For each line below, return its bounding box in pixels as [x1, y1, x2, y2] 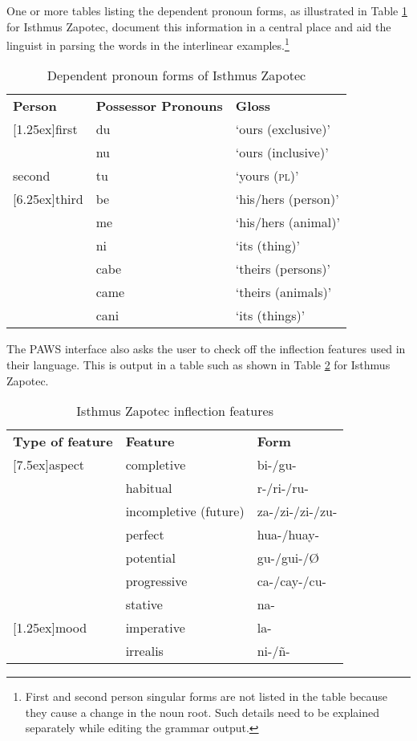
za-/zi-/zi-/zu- [257, 502, 338, 521]
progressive [125, 572, 188, 591]
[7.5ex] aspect [13, 455, 84, 474]
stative [125, 595, 163, 614]
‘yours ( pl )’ [235, 166, 299, 185]
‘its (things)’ [235, 306, 306, 325]
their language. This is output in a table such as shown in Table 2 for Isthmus [6, 356, 391, 373]
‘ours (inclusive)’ [235, 143, 329, 162]
